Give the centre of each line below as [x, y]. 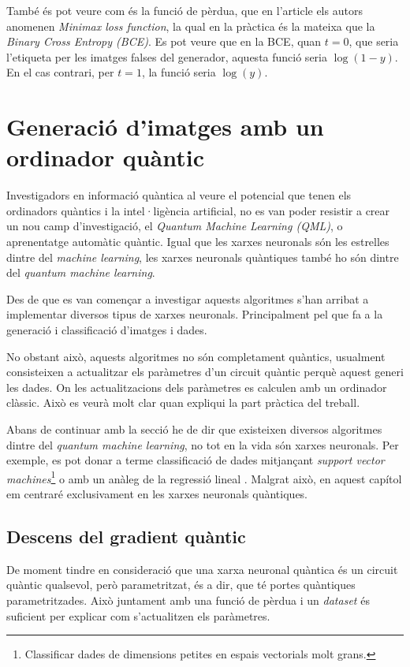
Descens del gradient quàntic [126, 537]
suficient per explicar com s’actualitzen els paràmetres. [138, 615]
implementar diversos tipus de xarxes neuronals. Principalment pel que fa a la [195, 314]
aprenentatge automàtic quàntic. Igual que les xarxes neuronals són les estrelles [198, 242]
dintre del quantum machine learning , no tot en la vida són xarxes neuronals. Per [203, 444]
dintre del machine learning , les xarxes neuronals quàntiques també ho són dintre [203, 257]
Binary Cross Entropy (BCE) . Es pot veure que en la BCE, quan [164, 41]
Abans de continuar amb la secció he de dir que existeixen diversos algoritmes [194, 429]
